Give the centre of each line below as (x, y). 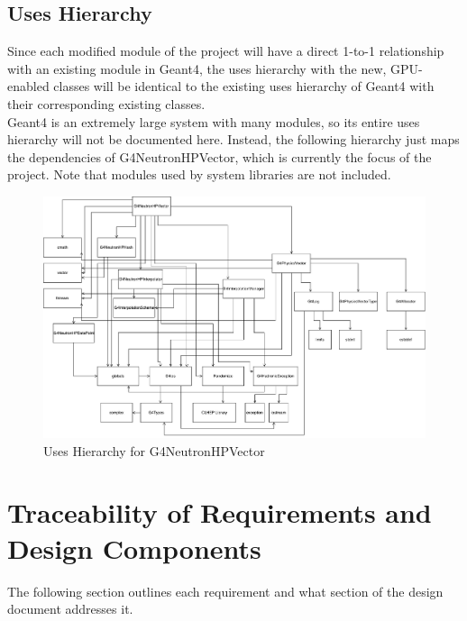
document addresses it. (70, 609)
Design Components (134, 548)
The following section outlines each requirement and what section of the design (225, 591)
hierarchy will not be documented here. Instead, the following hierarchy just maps (233, 139)
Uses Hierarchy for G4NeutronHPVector (154, 450)
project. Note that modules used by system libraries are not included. (199, 174)
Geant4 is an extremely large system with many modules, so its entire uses (214, 121)
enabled (28, 86)
